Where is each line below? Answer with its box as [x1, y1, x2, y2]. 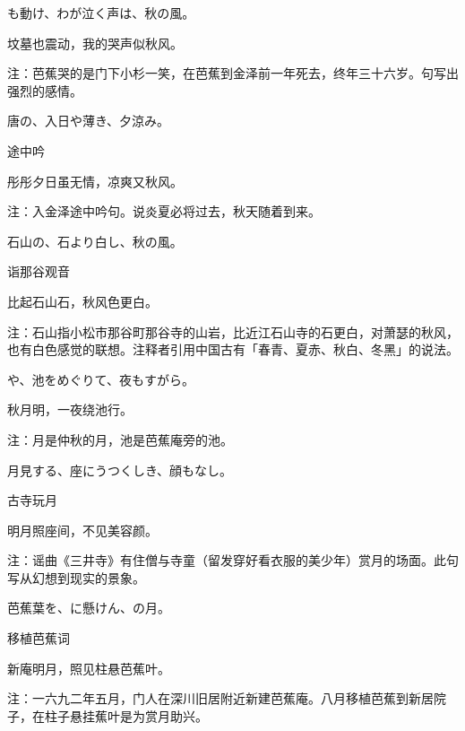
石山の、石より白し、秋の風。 [7, 231, 183, 250]
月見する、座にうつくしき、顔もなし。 [7, 460, 233, 479]
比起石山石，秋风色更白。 [7, 292, 158, 310]
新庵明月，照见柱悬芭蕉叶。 [7, 658, 170, 677]
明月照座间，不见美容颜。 [7, 520, 158, 539]
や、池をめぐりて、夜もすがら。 [7, 370, 194, 388]
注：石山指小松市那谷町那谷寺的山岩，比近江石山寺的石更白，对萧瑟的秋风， [7, 322, 459, 341]
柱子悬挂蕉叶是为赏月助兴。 [44, 706, 208, 725]
